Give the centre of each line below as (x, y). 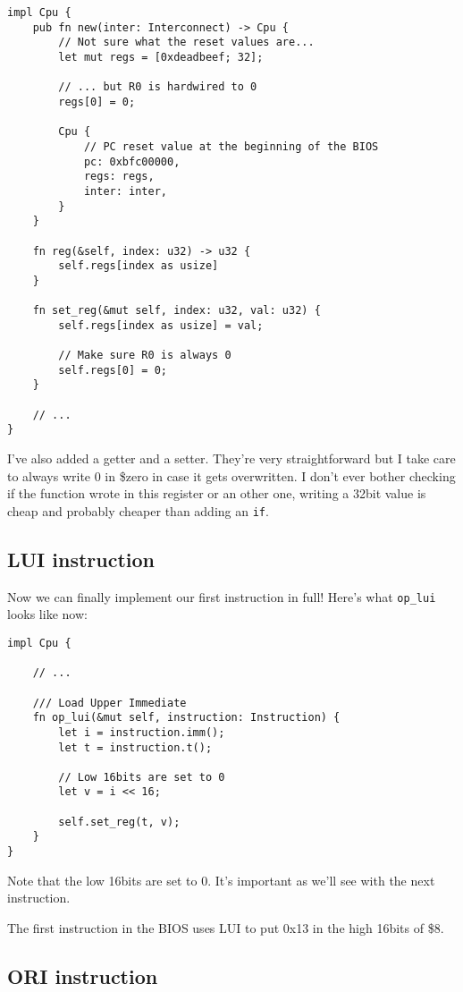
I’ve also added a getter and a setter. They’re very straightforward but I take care (231, 458)
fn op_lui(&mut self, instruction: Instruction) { (186, 718)
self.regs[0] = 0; (113, 370)
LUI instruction (81, 559)
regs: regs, (119, 177)
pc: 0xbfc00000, (132, 161)
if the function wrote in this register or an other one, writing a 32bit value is (217, 493)
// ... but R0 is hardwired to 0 (158, 87)
